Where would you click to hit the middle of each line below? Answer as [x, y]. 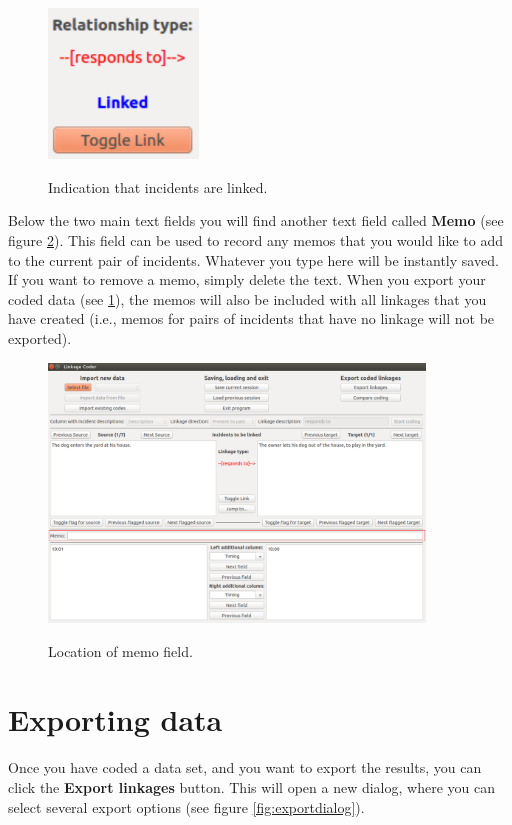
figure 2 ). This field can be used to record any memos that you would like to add [255, 239]
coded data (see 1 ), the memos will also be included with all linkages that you [247, 298]
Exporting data [115, 719]
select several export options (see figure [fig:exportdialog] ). [186, 806]
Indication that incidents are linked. [158, 186]
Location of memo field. [120, 650]
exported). [40, 337]
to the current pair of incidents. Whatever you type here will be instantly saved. [253, 259]
